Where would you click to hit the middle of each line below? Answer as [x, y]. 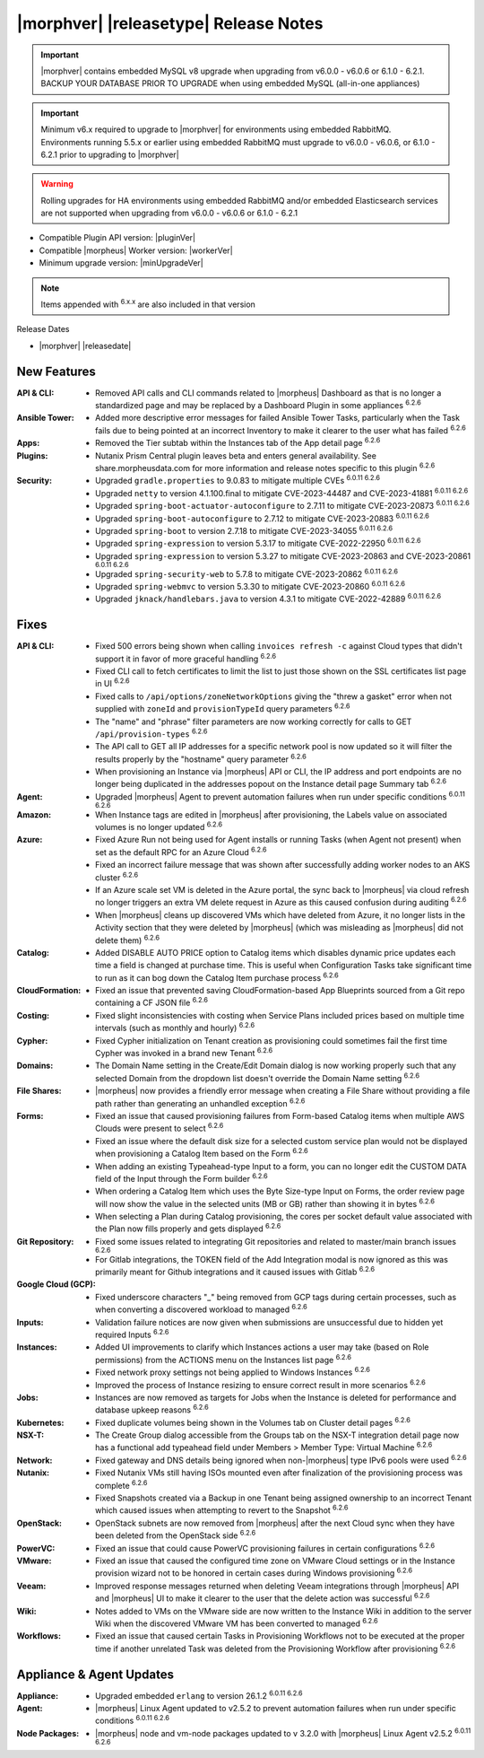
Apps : [28, 443]
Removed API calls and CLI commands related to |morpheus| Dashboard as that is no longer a [268, 393]
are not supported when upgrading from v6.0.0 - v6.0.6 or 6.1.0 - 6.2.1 [169, 213]
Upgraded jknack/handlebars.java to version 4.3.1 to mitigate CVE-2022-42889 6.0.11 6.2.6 [268, 599]
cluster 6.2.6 [117, 877]
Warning [57, 184]
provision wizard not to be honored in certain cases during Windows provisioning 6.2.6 [254, 1572]
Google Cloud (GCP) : [56, 1284]
